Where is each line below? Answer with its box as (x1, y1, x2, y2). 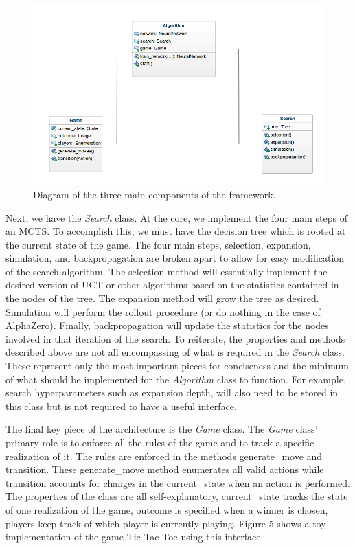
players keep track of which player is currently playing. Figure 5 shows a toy (5, 516, 326, 530)
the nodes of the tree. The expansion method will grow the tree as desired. (5, 291, 319, 306)
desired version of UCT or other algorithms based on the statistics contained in (5, 277, 339, 292)
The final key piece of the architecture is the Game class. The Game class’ (5, 422, 318, 436)
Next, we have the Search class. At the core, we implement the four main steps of (5, 210, 347, 225)
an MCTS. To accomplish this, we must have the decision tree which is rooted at (5, 224, 346, 238)
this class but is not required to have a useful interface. (5, 398, 237, 413)
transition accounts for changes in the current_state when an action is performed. (5, 475, 350, 490)
